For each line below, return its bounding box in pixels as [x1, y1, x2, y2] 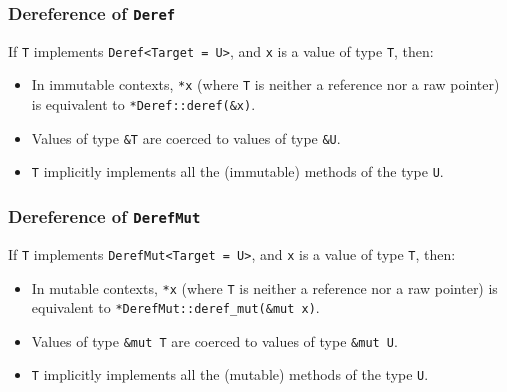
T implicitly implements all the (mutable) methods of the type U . [31, 364, 429, 385]
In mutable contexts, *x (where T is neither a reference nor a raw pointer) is [31, 277, 498, 298]
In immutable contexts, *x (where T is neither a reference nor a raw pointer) [31, 74, 500, 95]
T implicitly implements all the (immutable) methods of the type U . [31, 161, 444, 182]
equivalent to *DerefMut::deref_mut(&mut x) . [31, 297, 320, 318]
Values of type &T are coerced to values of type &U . [31, 127, 341, 148]
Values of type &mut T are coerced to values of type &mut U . [31, 330, 398, 351]
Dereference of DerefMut [8, 203, 201, 228]
